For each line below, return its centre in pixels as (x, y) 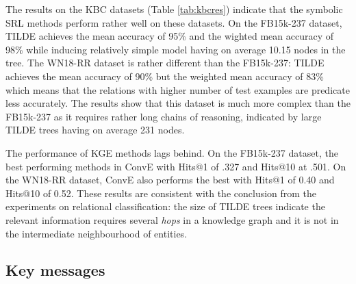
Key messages (55, 270)
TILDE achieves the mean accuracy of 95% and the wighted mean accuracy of (170, 36)
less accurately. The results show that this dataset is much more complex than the (178, 103)
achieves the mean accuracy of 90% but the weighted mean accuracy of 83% (165, 76)
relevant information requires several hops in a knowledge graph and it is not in (172, 219)
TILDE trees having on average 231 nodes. (95, 130)
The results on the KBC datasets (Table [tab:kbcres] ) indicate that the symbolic (174, 9)
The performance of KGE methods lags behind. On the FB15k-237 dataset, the (172, 152)
